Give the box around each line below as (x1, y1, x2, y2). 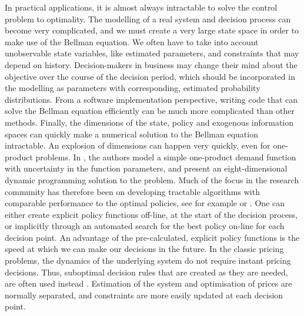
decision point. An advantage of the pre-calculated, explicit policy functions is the (5, 231, 300, 243)
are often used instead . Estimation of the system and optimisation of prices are (5, 277, 292, 290)
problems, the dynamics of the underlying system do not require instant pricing (5, 254, 291, 267)
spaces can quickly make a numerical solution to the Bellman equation (5, 127, 258, 140)
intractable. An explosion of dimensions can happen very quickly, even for (5, 139, 270, 152)
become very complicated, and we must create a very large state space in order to (5, 24, 299, 36)
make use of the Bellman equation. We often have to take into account (5, 35, 259, 48)
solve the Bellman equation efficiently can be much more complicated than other (5, 105, 295, 117)
